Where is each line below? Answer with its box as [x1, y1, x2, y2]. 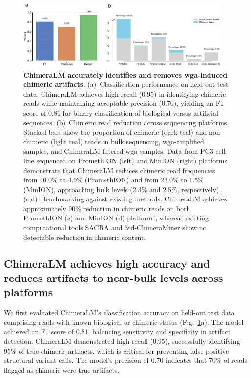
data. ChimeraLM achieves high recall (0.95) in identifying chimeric [23, 88, 226, 99]
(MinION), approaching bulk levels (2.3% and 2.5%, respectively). [23, 184, 221, 194]
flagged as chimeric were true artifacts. [4, 364, 120, 375]
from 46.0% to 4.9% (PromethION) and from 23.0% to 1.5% [23, 175, 204, 185]
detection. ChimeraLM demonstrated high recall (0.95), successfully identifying [4, 336, 240, 346]
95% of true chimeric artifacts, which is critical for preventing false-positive [4, 345, 229, 356]
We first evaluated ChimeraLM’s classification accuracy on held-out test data [4, 307, 235, 318]
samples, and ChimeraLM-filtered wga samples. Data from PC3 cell [23, 146, 226, 156]
